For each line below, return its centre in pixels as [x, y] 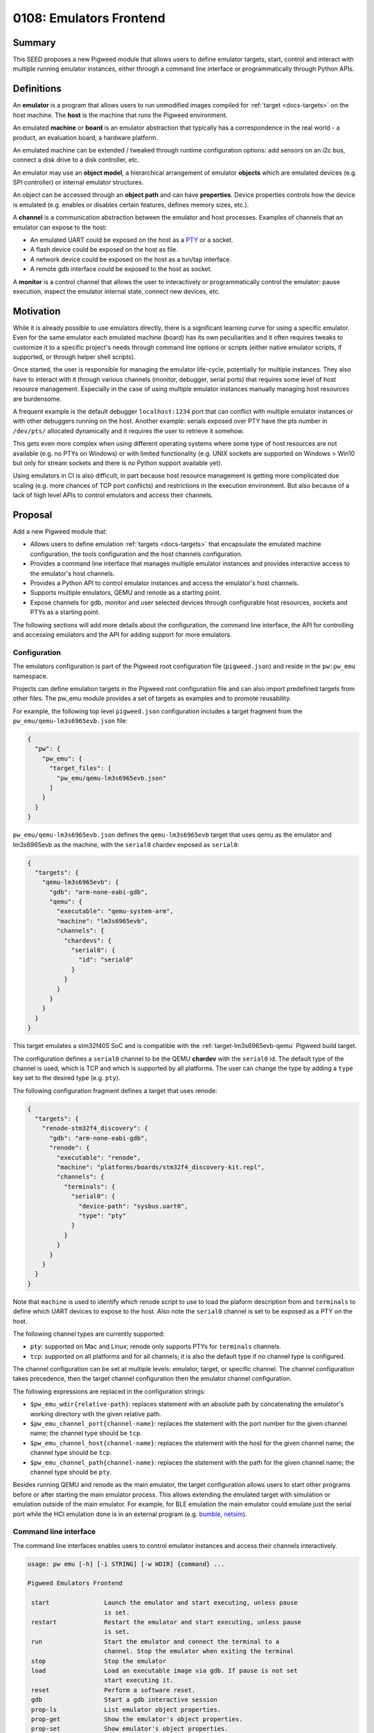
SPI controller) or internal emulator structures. [78, 182]
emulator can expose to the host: [60, 227]
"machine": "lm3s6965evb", [102, 921]
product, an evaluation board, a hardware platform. [86, 137]
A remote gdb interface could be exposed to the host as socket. [121, 269]
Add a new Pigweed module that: [60, 532]
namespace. [30, 676]
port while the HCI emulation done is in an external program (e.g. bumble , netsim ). [130, 1514]
